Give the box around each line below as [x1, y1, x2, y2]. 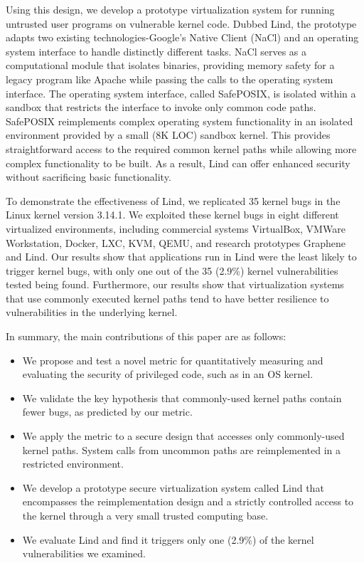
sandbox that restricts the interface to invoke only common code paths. [6, 100, 316, 115]
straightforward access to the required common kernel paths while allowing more [6, 141, 357, 156]
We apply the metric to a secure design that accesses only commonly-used [22, 428, 345, 443]
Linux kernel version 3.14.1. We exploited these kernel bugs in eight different [6, 207, 339, 222]
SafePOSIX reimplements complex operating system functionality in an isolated [6, 113, 353, 128]
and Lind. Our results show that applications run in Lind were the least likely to [6, 249, 357, 264]
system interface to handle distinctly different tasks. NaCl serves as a [6, 43, 307, 58]
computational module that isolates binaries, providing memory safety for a [6, 58, 335, 73]
